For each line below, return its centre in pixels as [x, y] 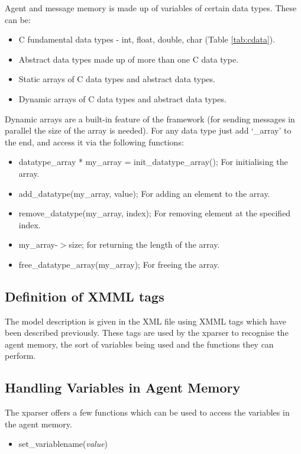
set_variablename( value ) [63, 444]
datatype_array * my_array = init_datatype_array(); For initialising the [153, 162]
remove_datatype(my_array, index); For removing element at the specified [155, 213]
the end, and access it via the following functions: [94, 142]
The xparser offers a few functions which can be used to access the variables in [147, 412]
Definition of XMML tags [85, 296]
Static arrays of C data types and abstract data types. [117, 79]
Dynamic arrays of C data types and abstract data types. [122, 98]
